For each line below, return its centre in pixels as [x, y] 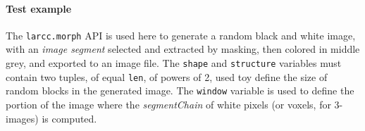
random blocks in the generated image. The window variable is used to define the [180, 91]
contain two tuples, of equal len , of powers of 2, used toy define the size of [167, 76]
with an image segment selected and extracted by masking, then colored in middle [183, 49]
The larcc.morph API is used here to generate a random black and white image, [181, 35]
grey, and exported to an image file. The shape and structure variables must [174, 63]
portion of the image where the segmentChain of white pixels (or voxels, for [168, 105]
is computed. [69, 118]
